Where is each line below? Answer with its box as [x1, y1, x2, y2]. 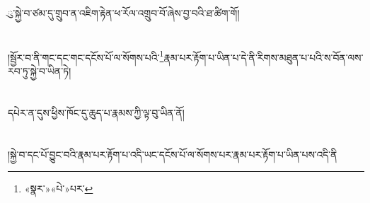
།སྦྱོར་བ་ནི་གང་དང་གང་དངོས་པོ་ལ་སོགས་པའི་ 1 [8, 47, 164, 64]
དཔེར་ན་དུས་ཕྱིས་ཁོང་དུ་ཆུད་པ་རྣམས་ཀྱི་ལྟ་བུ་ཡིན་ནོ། [8, 105, 185, 120]
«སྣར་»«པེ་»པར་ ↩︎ [24, 181, 93, 196]
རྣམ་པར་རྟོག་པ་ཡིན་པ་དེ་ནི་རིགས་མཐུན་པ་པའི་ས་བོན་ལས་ [163, 50, 364, 64]
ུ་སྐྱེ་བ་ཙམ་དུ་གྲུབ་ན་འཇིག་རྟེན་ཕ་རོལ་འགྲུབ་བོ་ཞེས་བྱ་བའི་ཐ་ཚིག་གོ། [8, 6, 240, 20]
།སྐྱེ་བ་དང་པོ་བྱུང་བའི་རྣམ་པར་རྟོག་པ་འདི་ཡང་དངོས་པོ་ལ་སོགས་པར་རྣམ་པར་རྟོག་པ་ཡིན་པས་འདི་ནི [8, 146, 337, 161]
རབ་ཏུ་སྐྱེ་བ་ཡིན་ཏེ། [8, 64, 71, 79]
